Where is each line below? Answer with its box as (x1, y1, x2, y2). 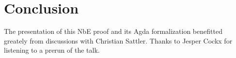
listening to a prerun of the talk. (4, 45, 100, 55)
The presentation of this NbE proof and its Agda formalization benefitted (4, 26, 222, 36)
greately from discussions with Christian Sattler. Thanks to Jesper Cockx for (4, 35, 233, 45)
